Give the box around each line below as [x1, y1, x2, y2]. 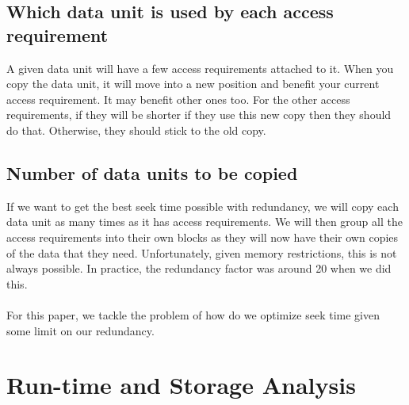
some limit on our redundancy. [6, 322, 155, 338]
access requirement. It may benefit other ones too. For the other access [6, 90, 350, 107]
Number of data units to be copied [6, 160, 298, 185]
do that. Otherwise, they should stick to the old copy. [6, 121, 266, 138]
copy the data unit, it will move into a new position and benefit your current [6, 75, 380, 92]
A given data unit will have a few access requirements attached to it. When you [6, 59, 394, 76]
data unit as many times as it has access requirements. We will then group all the [6, 213, 403, 230]
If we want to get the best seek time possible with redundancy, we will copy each [6, 197, 399, 214]
